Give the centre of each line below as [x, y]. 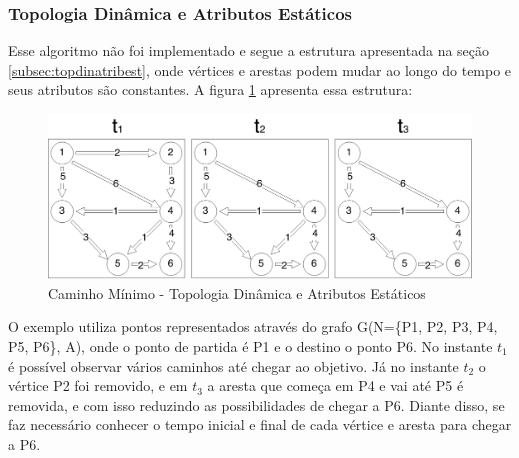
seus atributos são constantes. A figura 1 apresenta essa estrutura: [210, 89]
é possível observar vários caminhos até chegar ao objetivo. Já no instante [233, 365]
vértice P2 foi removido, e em [98, 385]
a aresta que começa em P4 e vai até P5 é [335, 385]
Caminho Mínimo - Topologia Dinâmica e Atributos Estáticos [237, 292]
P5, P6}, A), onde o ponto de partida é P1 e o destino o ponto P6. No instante [250, 345]
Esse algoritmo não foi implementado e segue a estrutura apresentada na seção [249, 50]
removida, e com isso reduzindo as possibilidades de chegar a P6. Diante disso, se [256, 404]
